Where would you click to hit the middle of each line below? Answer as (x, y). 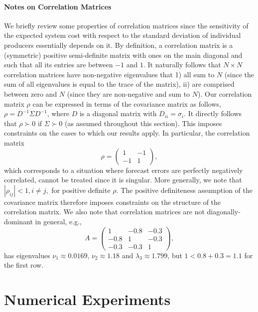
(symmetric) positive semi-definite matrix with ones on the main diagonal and (123, 55)
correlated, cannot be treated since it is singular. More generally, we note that (123, 180)
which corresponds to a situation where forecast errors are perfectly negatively (124, 170)
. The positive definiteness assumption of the (184, 190)
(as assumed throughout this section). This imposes (143, 123)
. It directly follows (213, 113)
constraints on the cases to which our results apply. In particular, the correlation (127, 133)
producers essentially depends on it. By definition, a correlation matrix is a (119, 45)
